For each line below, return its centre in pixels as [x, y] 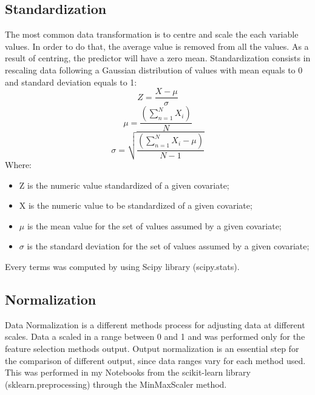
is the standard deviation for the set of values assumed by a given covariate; [168, 246]
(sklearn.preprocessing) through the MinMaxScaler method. [116, 384]
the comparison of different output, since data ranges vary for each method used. [155, 360]
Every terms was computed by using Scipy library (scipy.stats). [122, 266]
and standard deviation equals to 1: [71, 82]
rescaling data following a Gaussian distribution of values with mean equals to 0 [154, 69]
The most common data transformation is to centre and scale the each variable [152, 34]
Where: [18, 164]
